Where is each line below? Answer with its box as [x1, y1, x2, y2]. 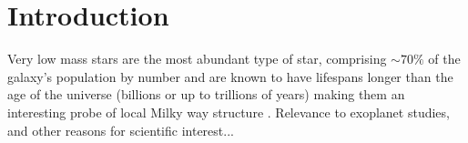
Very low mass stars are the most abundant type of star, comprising [7, 49, 387, 68]
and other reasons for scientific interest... [7, 120, 234, 139]
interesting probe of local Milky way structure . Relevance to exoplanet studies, [7, 102, 450, 121]
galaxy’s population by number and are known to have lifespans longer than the [7, 66, 453, 86]
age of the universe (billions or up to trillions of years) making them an [7, 85, 405, 104]
